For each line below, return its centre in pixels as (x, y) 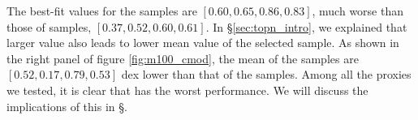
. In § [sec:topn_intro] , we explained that (306, 26)
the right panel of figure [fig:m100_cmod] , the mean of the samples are (183, 58)
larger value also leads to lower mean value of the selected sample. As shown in (203, 43)
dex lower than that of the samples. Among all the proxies (266, 74)
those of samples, (49, 26)
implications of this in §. (67, 106)
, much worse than (358, 11)
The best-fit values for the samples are (102, 11)
